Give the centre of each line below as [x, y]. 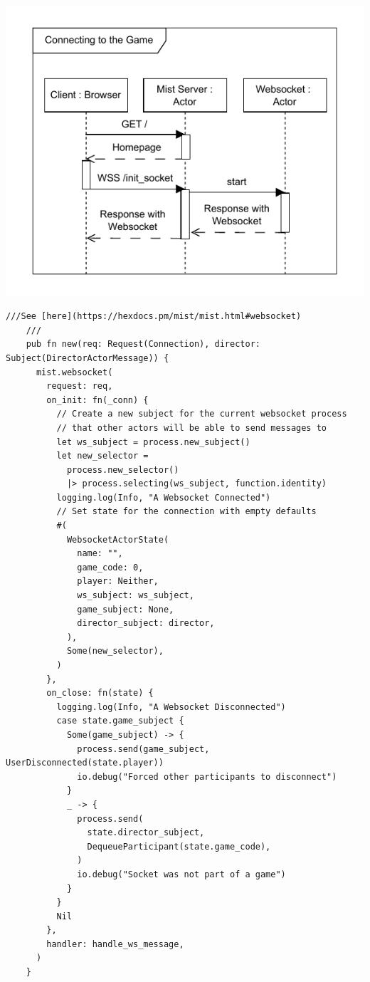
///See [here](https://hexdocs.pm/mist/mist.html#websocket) [154, 317]
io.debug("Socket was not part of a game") [181, 874]
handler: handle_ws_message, [115, 944]
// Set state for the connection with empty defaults [186, 512]
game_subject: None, [126, 609]
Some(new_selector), [115, 651]
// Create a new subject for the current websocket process [202, 414]
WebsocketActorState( [118, 539]
